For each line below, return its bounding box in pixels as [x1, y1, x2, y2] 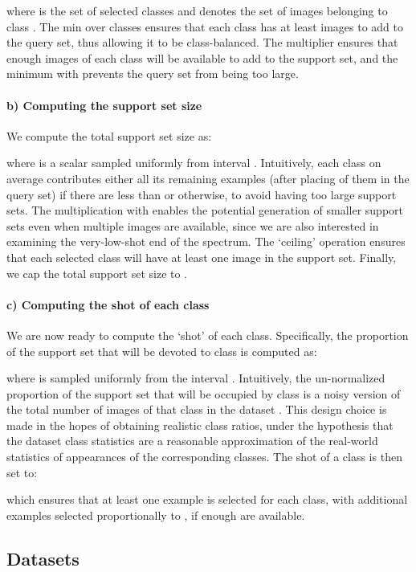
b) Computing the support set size [6, 96, 202, 113]
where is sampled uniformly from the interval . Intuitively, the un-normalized [6, 370, 385, 386]
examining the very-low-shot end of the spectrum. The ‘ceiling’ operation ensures [6, 233, 406, 250]
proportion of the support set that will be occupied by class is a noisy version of [6, 385, 401, 402]
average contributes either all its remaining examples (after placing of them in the [6, 170, 410, 186]
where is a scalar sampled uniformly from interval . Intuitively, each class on [6, 154, 381, 171]
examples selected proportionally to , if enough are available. [6, 506, 305, 523]
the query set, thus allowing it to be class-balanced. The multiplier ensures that [6, 34, 398, 51]
